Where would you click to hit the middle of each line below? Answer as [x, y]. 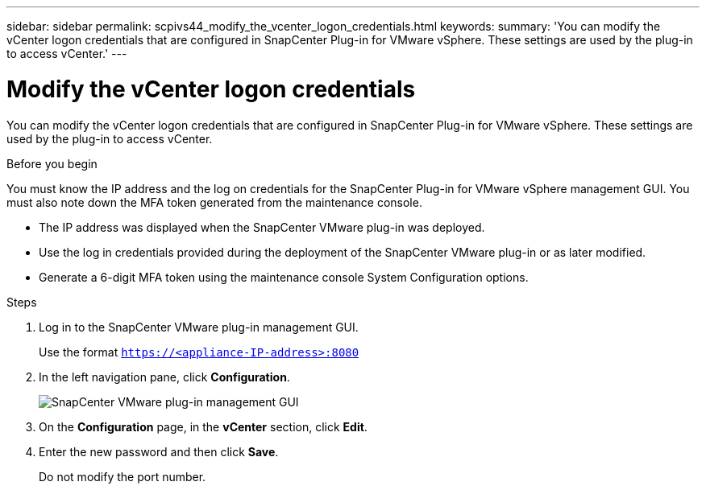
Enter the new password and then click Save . [159, 451]
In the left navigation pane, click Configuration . [164, 377]
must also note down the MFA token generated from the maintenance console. [214, 202]
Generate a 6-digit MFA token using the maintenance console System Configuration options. [284, 277]
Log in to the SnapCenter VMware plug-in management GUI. [199, 327]
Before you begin [52, 163]
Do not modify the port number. [123, 476]
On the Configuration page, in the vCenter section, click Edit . [203, 426]
